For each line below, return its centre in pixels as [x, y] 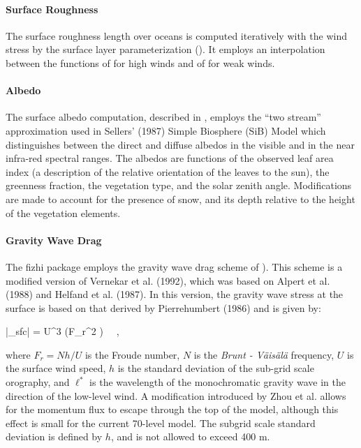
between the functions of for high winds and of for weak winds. [140, 62]
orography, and [38, 382]
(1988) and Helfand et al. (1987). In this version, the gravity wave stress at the [175, 294]
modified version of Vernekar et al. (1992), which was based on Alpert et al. [168, 280]
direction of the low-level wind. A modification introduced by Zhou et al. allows [176, 395]
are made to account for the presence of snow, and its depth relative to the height [180, 199]
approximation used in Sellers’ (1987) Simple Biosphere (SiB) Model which [166, 130]
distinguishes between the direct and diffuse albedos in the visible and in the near [180, 144]
